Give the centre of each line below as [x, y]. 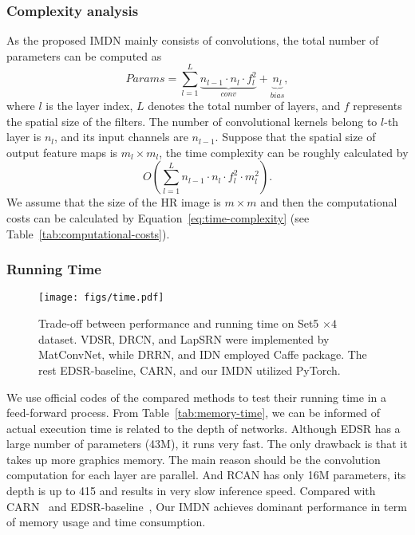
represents [377, 106]
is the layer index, [89, 106]
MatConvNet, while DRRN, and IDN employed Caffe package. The [203, 354]
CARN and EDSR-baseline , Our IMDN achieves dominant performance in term [207, 506]
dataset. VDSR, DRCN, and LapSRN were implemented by [184, 338]
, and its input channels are [121, 137]
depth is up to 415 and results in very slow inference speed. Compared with [191, 491]
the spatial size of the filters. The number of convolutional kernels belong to [192, 121]
